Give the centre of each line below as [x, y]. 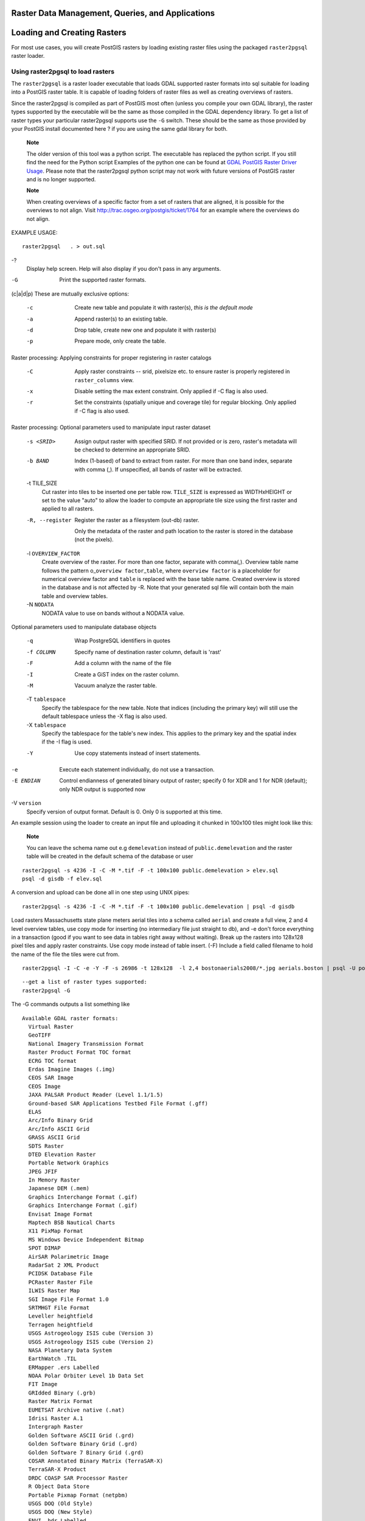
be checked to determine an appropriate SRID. [133, 450]
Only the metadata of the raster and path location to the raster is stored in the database [184, 531]
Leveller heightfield [61, 1316]
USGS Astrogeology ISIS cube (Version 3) [91, 1333]
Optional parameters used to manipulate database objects [84, 627]
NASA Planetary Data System [70, 1350]
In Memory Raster [54, 1180]
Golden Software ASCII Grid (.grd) [82, 1435]
